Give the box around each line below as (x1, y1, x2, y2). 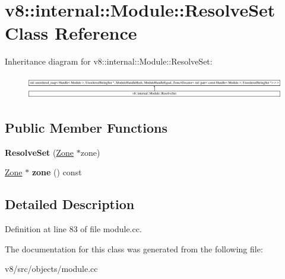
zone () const (31, 166, 82, 178)
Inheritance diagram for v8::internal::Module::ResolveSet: (5, 55, 213, 68)
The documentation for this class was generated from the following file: (5, 242, 263, 255)
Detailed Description (5, 195, 135, 213)
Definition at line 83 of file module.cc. (5, 223, 142, 235)
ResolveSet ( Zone (5, 146, 74, 158)
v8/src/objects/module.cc (5, 262, 98, 275)
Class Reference (5, 21, 137, 45)
